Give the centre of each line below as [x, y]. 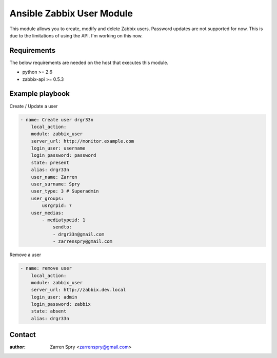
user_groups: [47, 198]
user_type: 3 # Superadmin [65, 191]
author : [17, 347]
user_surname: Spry [56, 184]
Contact [23, 335]
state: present [50, 162]
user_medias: [47, 213]
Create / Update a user [34, 106]
